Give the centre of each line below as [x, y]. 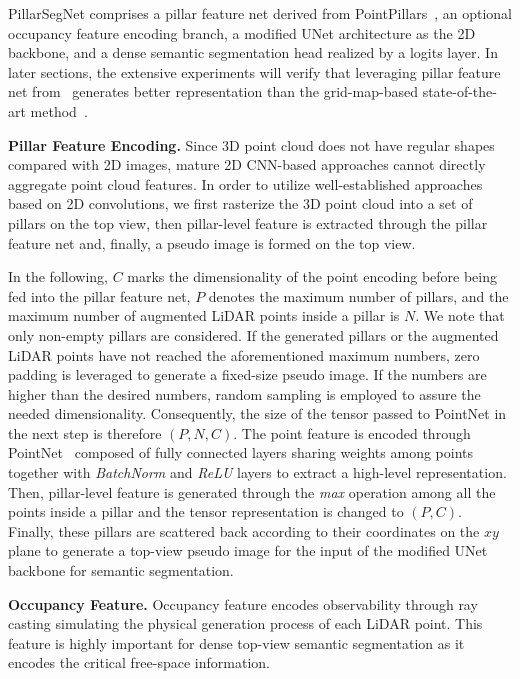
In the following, [58, 276]
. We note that [460, 315]
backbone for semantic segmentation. [121, 570]
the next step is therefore [85, 432]
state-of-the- [459, 91]
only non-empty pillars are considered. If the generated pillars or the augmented [253, 334]
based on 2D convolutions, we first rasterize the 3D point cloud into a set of [240, 203]
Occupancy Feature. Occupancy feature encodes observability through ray [243, 603]
